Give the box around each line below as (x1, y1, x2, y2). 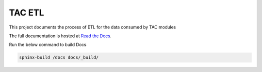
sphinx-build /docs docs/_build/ (19, 55, 99, 60)
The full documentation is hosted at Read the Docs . (9, 33, 112, 39)
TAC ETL (9, 7, 44, 18)
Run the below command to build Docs (9, 42, 87, 48)
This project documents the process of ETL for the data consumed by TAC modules (9, 24, 176, 30)
